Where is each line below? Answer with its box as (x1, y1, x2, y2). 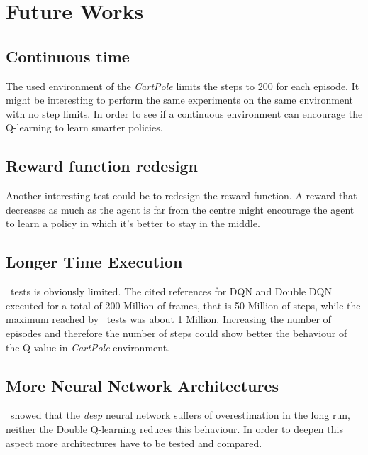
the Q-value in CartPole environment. (6, 339, 170, 354)
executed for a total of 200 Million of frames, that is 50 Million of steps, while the (6, 297, 361, 312)
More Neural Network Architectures (6, 374, 279, 396)
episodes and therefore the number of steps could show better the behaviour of (6, 325, 347, 340)
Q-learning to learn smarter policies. (6, 120, 163, 135)
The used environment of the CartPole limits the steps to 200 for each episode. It (6, 78, 359, 93)
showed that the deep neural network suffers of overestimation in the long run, (10, 407, 350, 422)
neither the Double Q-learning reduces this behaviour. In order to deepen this (6, 421, 343, 436)
